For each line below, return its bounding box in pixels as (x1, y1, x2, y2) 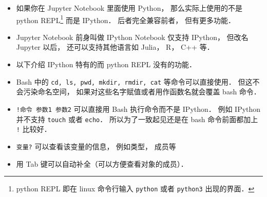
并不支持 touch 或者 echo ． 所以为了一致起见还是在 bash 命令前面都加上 (16, 113, 258, 124)
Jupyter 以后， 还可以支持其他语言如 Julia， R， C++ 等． (16, 42, 214, 52)
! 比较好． (16, 124, 51, 134)
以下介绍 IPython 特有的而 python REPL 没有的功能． (16, 59, 197, 70)
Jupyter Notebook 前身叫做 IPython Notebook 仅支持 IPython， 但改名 (16, 31, 249, 42)
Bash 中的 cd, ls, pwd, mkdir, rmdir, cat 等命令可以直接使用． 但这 (16, 76, 253, 87)
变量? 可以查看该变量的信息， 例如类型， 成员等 (16, 141, 176, 151)
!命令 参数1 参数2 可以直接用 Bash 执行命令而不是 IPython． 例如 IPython (16, 103, 261, 114)
